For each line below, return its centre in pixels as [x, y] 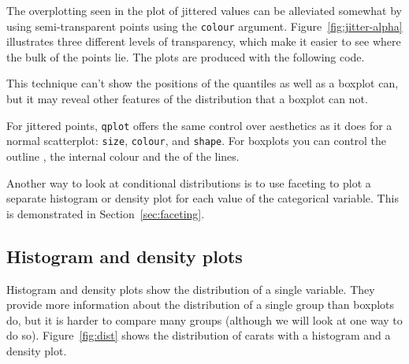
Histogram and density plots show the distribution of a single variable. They [191, 289]
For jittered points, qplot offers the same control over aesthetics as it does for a [199, 125]
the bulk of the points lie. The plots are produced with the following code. [186, 56]
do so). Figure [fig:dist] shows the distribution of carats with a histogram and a [199, 335]
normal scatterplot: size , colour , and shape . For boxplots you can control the [197, 141]
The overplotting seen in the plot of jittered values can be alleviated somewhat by [204, 10]
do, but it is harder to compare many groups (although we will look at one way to [204, 319]
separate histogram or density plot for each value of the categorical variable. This [203, 198]
